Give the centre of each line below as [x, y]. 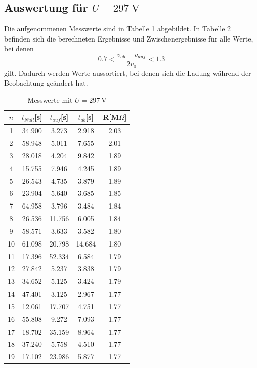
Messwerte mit [50, 99]
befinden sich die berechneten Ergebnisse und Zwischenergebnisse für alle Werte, [129, 38]
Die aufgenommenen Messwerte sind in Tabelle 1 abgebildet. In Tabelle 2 [118, 29]
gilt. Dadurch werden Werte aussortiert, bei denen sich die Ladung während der [128, 73]
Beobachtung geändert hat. [46, 83]
